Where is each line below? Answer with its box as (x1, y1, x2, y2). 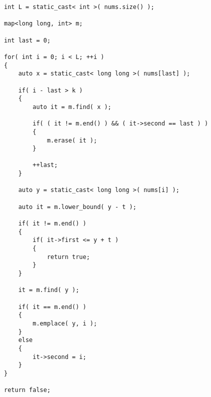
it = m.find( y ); (18, 286, 79, 294)
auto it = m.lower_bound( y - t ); (18, 203, 136, 210)
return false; (4, 386, 51, 394)
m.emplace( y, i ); (32, 319, 97, 327)
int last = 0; (4, 36, 51, 44)
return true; (46, 253, 90, 260)
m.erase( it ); (46, 136, 97, 144)
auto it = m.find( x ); (32, 103, 111, 110)
